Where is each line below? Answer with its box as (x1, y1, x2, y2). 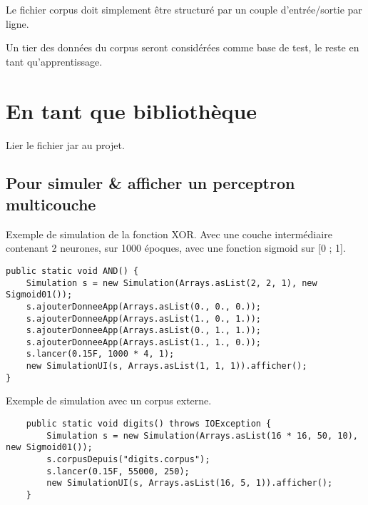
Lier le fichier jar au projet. (6, 137, 125, 152)
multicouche (6, 193, 96, 215)
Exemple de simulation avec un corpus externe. (6, 393, 212, 408)
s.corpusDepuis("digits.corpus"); (46, 454, 210, 464)
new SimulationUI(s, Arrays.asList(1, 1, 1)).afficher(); (26, 361, 307, 372)
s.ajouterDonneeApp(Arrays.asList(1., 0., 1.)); (26, 313, 261, 324)
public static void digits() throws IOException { (26, 419, 272, 429)
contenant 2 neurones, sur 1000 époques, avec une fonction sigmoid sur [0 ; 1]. (6, 240, 346, 255)
